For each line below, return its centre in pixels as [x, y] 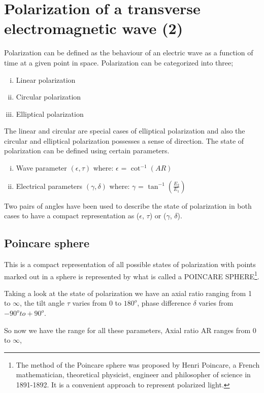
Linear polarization [46, 79]
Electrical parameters [49, 186]
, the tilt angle [42, 303]
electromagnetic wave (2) [94, 28]
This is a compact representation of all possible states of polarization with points [130, 264]
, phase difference [164, 303]
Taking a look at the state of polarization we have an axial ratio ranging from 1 [128, 293]
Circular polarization [48, 97]
